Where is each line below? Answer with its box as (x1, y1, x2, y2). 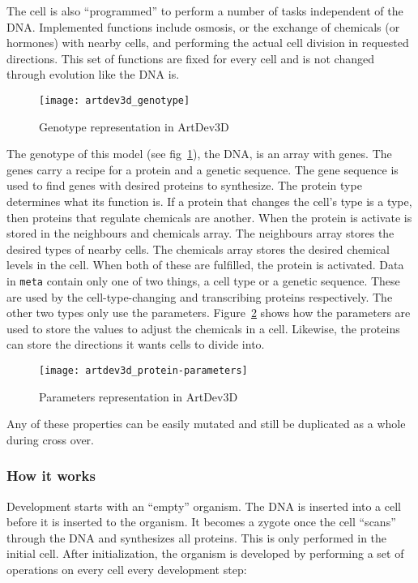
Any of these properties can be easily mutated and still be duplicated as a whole (6, 415, 406, 432)
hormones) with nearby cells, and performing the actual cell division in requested (6, 34, 409, 51)
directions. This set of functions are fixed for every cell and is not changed (6, 49, 374, 66)
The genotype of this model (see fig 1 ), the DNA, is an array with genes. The (6, 145, 392, 162)
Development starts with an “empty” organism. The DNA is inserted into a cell (6, 497, 401, 514)
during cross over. (6, 431, 94, 448)
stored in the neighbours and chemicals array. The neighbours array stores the (6, 225, 395, 242)
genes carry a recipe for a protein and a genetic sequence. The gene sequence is (6, 161, 399, 178)
